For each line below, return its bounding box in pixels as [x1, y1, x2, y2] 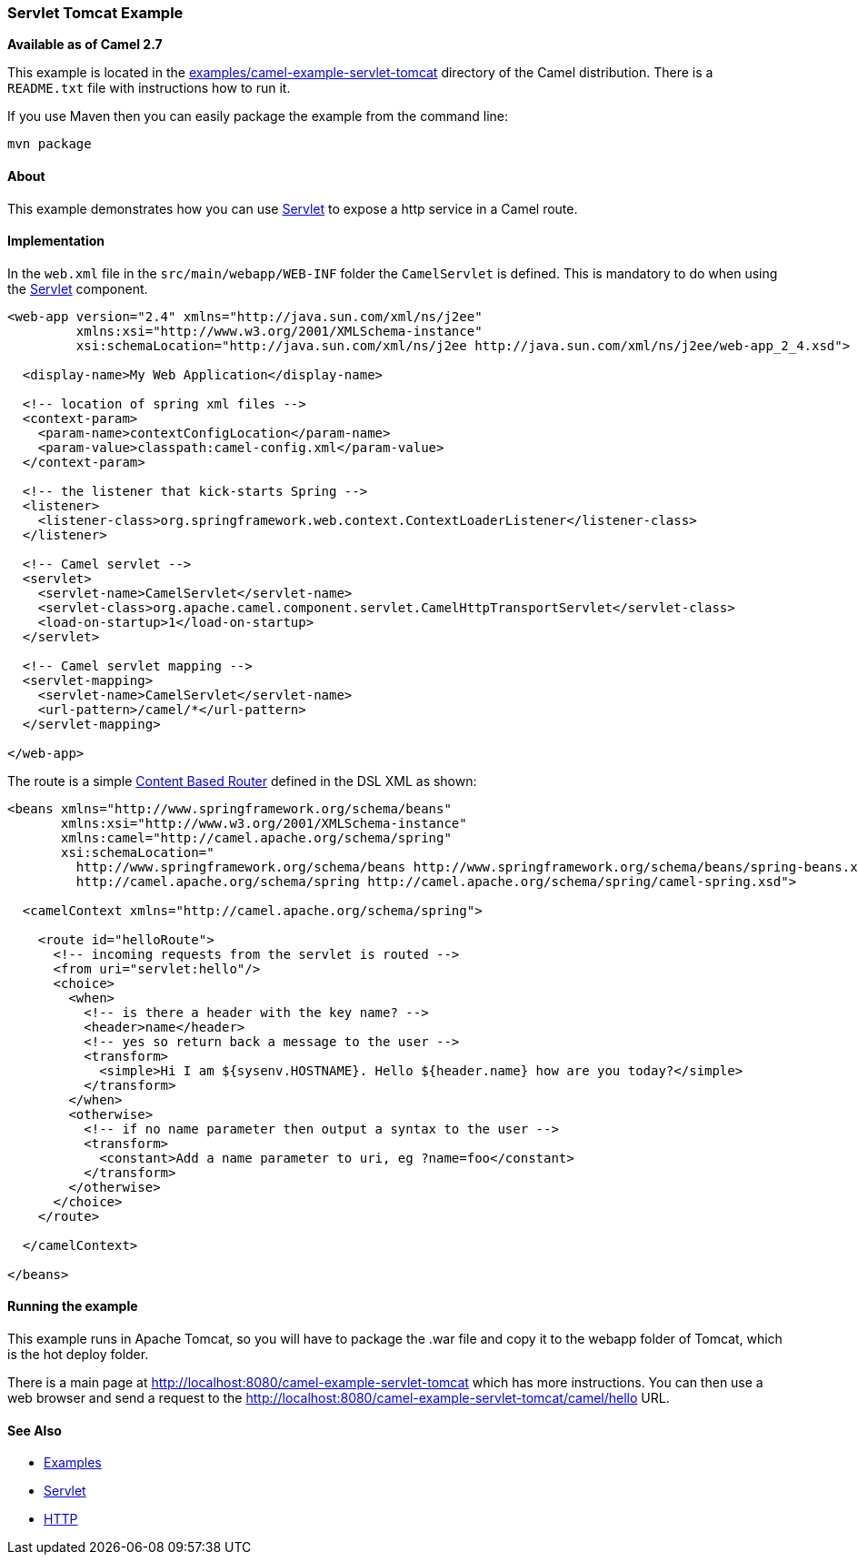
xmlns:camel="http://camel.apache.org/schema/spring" [61, 830, 452, 845]
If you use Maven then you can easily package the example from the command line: [7, 108, 508, 125]
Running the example [7, 1298, 138, 1315]
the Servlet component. [7, 280, 148, 297]
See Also [7, 1422, 62, 1438]
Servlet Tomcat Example [7, 4, 184, 22]
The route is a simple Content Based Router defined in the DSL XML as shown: [7, 772, 477, 789]
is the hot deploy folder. [7, 1346, 149, 1363]
